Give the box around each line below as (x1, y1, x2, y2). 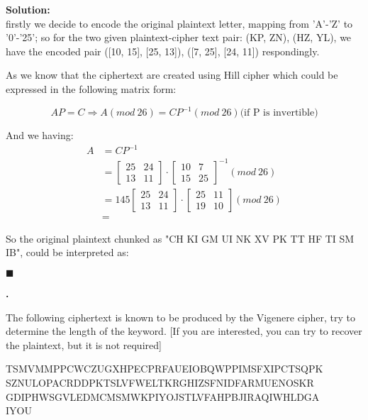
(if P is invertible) (240, 108, 318, 118)
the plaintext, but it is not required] (6, 337, 162, 352)
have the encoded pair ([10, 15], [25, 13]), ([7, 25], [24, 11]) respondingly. (6, 43, 320, 58)
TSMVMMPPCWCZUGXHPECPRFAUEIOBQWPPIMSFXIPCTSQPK (6, 361, 323, 376)
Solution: (6, 2, 50, 16)
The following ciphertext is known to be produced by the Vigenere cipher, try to (6, 309, 356, 324)
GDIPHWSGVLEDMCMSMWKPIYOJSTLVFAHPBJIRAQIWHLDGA (6, 389, 320, 404)
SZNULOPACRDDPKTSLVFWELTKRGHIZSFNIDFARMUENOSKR (6, 375, 314, 389)
